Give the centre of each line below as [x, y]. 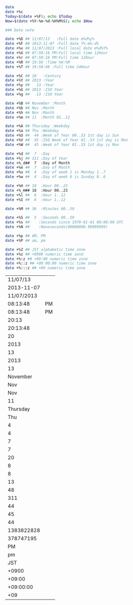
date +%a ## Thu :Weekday [32, 131]
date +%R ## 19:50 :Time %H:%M [38, 62]
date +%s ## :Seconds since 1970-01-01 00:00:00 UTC [64, 222]
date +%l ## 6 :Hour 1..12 [35, 195]
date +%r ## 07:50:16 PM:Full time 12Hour [50, 57]
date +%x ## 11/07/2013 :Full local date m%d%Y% [57, 48]
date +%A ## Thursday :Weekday [38, 126]
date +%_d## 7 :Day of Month [38, 163]
